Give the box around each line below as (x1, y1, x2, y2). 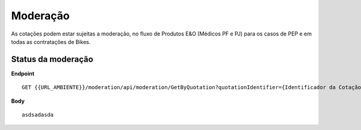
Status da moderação (11, 54, 93, 64)
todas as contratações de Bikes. (11, 38, 91, 45)
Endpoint (11, 70, 35, 77)
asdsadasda (22, 111, 54, 119)
